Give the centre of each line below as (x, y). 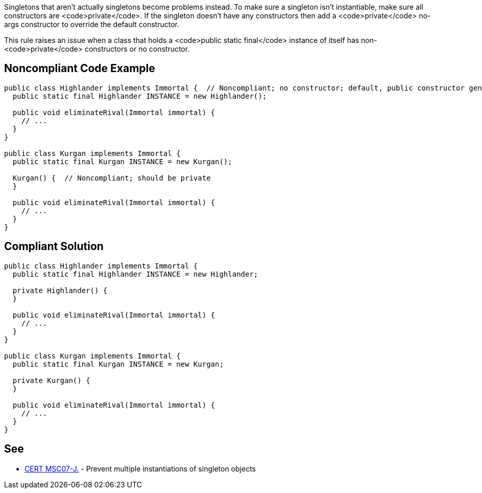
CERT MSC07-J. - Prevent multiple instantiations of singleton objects (140, 468)
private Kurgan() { (51, 380)
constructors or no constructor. (137, 49)
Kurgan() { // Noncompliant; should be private (112, 178)
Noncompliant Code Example (80, 69)
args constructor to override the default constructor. (92, 24)
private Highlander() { (60, 290)
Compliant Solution (54, 246)
